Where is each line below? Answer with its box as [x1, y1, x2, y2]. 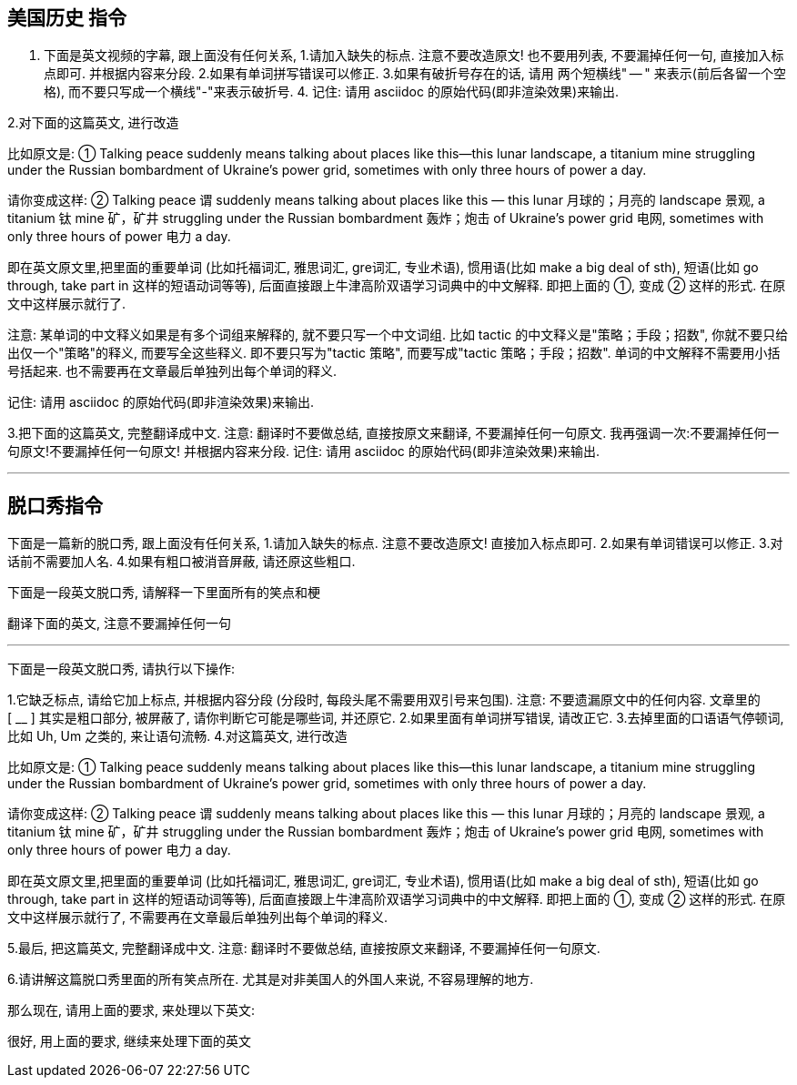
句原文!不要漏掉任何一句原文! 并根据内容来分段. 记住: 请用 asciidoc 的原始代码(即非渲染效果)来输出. [7, 443, 600, 460]
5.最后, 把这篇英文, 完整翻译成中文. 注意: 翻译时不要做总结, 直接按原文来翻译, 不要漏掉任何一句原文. [7, 940, 600, 957]
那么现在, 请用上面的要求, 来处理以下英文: [7, 1002, 255, 1019]
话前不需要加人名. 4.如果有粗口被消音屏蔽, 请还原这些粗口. [7, 553, 356, 570]
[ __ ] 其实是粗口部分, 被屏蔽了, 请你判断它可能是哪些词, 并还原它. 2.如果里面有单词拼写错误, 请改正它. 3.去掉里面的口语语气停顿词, [7, 710, 784, 726]
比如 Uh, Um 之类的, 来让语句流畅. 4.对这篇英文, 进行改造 [7, 728, 348, 745]
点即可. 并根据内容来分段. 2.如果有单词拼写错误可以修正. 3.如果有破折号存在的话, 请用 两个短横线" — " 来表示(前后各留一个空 [44, 66, 786, 82]
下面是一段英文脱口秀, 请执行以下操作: [7, 661, 236, 677]
